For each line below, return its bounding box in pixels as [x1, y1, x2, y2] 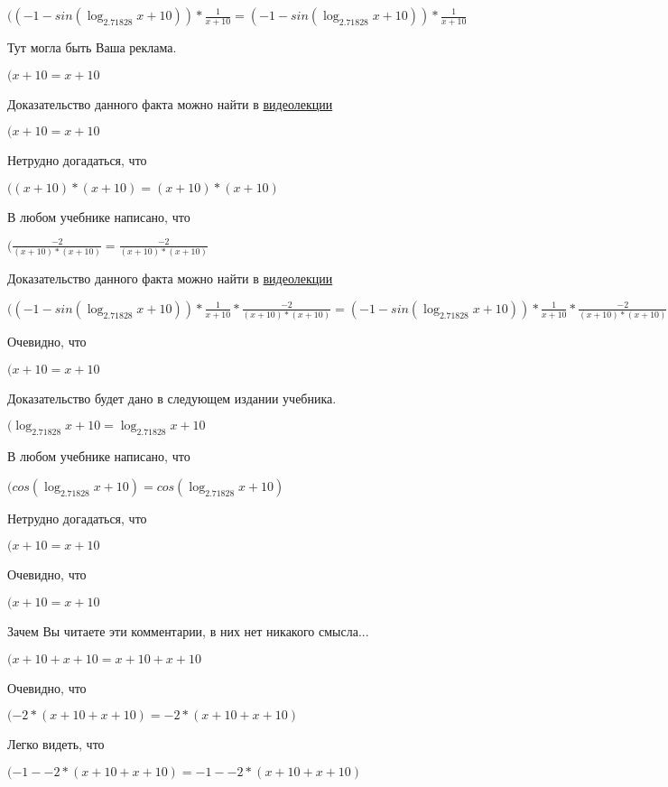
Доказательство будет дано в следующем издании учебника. [7, 388, 337, 407]
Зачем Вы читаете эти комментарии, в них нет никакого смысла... [7, 622, 369, 640]
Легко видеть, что [7, 735, 105, 754]
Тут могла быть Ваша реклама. [7, 38, 177, 56]
